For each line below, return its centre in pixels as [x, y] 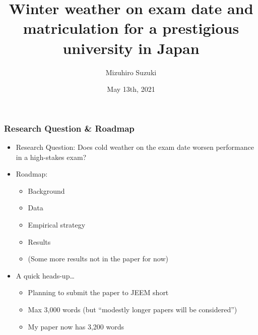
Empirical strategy [57, 224]
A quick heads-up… [45, 275]
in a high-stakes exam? [51, 157]
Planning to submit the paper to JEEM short [98, 292]
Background [46, 190]
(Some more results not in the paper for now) [98, 259]
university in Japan [131, 48]
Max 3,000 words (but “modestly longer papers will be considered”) [133, 309]
